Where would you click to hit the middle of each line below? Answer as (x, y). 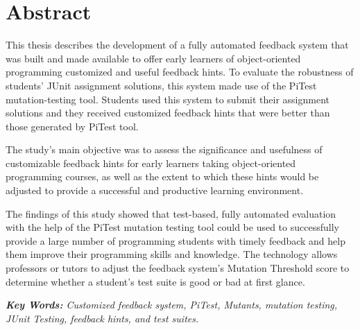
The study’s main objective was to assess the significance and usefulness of (164, 149)
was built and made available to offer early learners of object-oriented (153, 58)
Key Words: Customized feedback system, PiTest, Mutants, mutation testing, (172, 305)
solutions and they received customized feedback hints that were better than (168, 113)
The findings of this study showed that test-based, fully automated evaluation (171, 213)
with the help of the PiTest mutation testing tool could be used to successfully (172, 227)
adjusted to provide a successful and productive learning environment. (155, 190)
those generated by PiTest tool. (72, 126)
